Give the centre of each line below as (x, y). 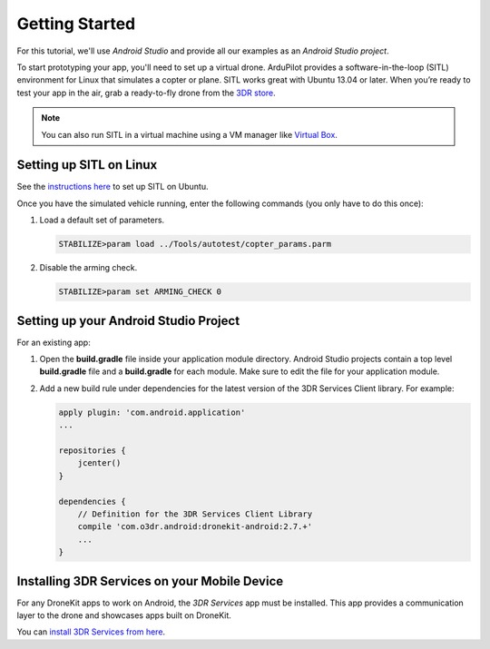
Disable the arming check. (88, 268)
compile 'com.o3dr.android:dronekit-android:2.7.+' (195, 527)
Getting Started (76, 24)
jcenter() (99, 463)
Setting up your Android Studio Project (128, 321)
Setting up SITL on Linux (87, 165)
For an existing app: (54, 342)
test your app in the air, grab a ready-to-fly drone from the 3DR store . (146, 93)
